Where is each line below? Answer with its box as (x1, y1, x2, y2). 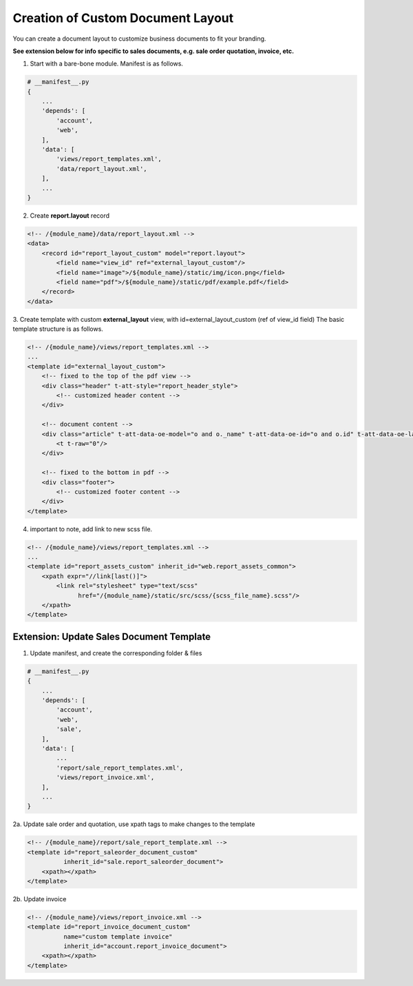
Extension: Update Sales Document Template (12, 630, 211, 642)
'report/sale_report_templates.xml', (56, 763, 184, 772)
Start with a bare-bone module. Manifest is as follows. (30, 59, 184, 68)
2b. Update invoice (12, 894, 67, 903)
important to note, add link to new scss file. (30, 524, 153, 533)
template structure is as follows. (12, 325, 103, 333)
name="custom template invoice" (63, 932, 173, 941)
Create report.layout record (30, 211, 110, 220)
